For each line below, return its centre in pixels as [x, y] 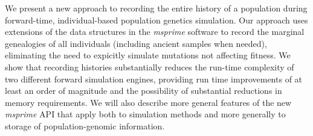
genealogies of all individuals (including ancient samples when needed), [136, 43]
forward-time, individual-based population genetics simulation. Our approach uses [156, 20]
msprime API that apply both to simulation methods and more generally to [145, 114]
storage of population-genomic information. [85, 125]
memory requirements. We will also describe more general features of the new [148, 102]
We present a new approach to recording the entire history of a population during [156, 8]
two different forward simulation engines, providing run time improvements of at [154, 79]
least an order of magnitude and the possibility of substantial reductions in [144, 91]
